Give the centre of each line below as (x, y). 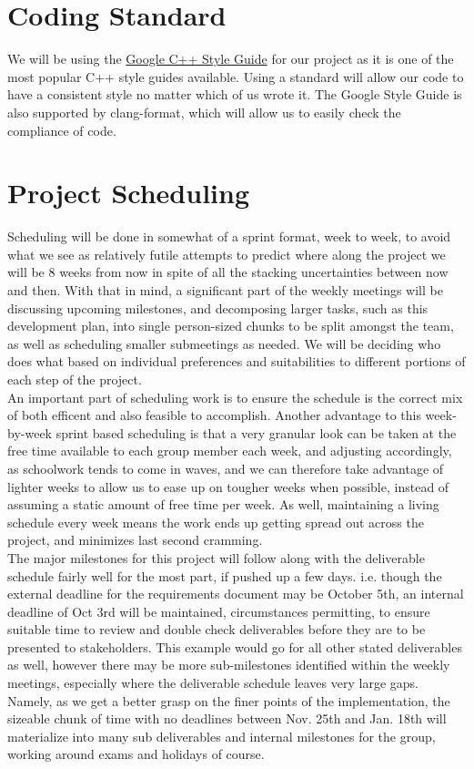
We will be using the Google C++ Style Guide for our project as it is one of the (231, 59)
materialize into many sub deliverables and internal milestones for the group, (222, 736)
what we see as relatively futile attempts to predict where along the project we (227, 254)
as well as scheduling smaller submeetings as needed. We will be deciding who (224, 343)
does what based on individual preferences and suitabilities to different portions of (237, 361)
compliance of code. (62, 130)
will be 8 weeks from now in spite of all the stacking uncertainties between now (228, 272)
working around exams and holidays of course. (136, 754)
